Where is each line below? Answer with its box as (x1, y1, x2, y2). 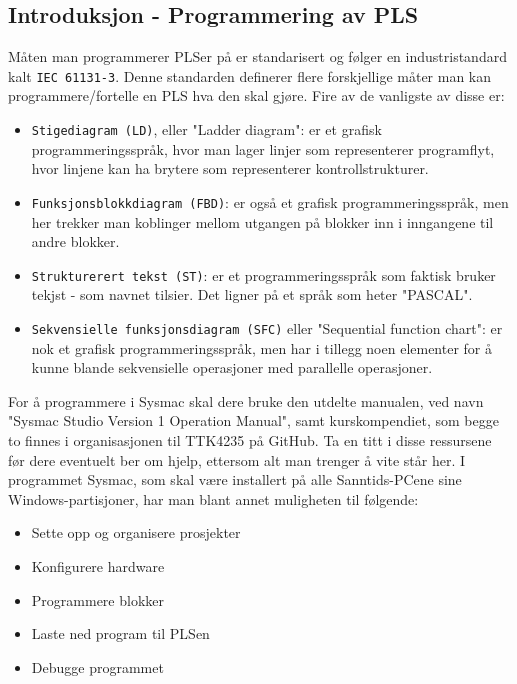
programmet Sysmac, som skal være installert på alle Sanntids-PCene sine (8, 469, 462, 490)
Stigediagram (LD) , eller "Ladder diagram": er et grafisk (31, 119, 382, 140)
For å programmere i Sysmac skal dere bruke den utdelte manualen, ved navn (8, 390, 484, 411)
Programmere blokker (31, 589, 164, 610)
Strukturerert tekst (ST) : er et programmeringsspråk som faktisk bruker (31, 264, 496, 285)
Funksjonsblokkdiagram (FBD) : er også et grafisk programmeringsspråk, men (31, 191, 509, 212)
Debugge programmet (31, 656, 164, 677)
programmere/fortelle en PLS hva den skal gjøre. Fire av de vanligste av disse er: (8, 85, 505, 106)
